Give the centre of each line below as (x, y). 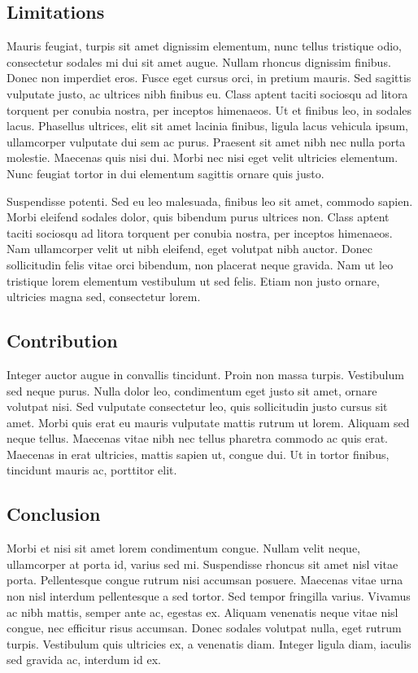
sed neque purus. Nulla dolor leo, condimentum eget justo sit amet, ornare (192, 390)
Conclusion (54, 514)
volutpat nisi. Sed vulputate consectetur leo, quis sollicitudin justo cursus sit (197, 406)
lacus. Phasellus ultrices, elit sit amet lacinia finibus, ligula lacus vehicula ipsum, (207, 126)
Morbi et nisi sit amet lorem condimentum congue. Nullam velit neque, (183, 548)
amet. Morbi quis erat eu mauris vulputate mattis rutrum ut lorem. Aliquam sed (208, 422)
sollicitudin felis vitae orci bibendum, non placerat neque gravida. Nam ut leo (200, 264)
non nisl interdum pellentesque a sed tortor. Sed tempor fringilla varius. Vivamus (209, 596)
